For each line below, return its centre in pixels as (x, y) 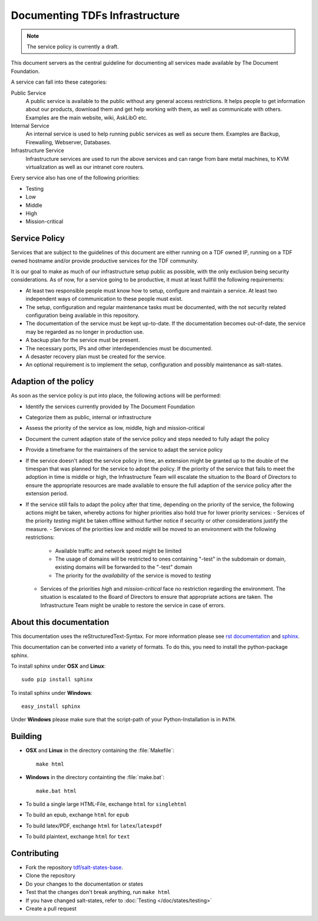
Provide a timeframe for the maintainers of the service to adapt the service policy (124, 450)
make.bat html (56, 791)
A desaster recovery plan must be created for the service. (96, 356)
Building (26, 736)
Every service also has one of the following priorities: (75, 178)
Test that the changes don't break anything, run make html (98, 892)
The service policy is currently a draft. (73, 47)
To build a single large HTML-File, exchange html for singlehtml (106, 804)
